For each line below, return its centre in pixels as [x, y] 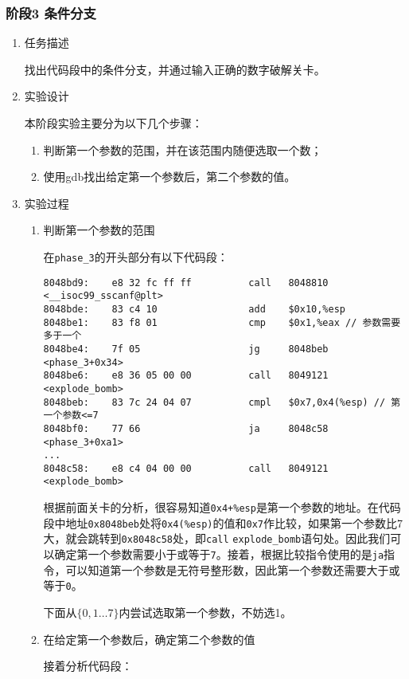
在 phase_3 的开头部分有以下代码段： [136, 256]
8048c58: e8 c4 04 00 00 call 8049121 [186, 468]
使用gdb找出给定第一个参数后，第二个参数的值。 [169, 177]
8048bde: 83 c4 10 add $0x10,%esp [195, 309]
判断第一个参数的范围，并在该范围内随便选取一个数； [183, 149]
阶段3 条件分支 [51, 12]
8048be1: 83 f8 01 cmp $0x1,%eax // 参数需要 [222, 322]
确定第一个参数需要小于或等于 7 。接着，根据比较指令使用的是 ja [219, 554]
